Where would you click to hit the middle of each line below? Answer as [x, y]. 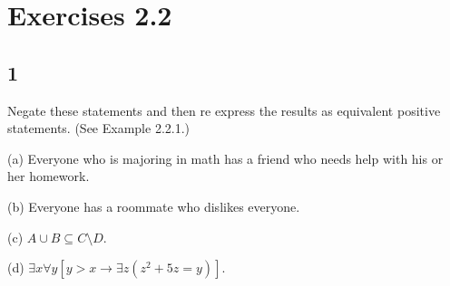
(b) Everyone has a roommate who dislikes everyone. [154, 206]
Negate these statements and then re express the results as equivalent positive [224, 110]
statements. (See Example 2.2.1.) [98, 128]
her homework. [49, 176]
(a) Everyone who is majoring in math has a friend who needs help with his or [225, 158]
